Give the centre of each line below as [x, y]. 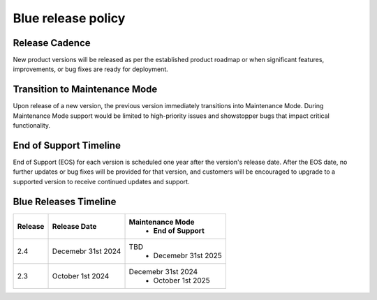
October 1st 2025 [182, 280]
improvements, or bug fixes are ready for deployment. [91, 69]
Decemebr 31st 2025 [188, 255]
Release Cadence [52, 43]
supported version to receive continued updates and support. [101, 181]
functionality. [32, 126]
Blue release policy [69, 18]
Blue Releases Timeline [65, 201]
